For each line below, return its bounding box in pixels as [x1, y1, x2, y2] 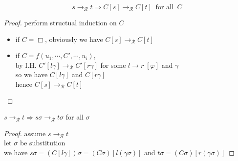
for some [100, 60, 126, 70]
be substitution [20, 138, 65, 148]
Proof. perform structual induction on [4, 18, 117, 27]
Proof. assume [4, 128, 46, 138]
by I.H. [15, 60, 37, 70]
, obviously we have [44, 34, 103, 44]
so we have [15, 69, 48, 80]
